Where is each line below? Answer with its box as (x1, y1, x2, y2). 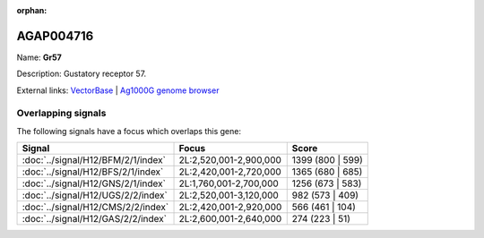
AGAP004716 (16, 28, 94, 44)
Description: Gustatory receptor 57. (16, 68, 147, 80)
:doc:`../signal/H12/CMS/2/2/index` (22, 201, 169, 214)
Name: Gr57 (16, 52, 62, 63)
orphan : (16, 5, 48, 15)
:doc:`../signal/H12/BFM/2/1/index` (22, 154, 166, 166)
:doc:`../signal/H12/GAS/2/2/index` (22, 213, 168, 225)
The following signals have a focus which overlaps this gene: (16, 125, 242, 136)
